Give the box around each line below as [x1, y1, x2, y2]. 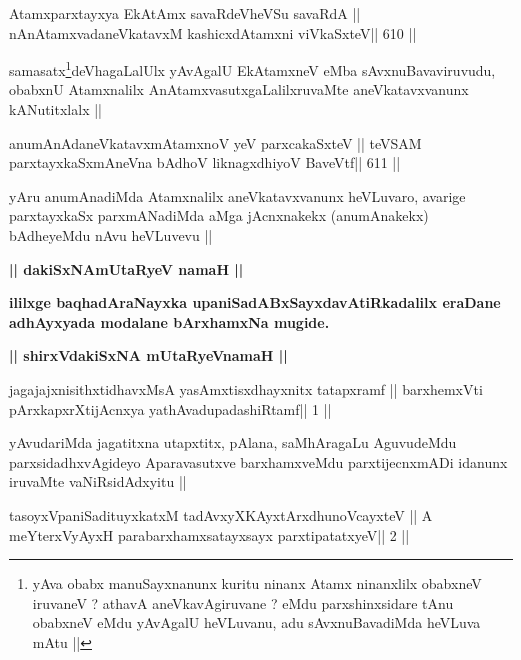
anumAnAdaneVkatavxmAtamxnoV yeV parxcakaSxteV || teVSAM [9, 132, 422, 153]
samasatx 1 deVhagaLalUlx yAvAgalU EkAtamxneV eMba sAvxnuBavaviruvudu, [9, 57, 496, 80]
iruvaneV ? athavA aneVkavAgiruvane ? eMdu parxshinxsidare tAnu [32, 592, 454, 613]
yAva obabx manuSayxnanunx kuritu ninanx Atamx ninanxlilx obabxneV [32, 573, 482, 594]
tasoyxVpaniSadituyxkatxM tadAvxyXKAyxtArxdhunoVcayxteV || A [9, 504, 433, 525]
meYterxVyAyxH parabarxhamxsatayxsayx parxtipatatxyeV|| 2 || [9, 524, 410, 545]
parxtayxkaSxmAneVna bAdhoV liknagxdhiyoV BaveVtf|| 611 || [9, 152, 401, 173]
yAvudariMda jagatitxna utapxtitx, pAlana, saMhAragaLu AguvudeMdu [9, 432, 457, 453]
